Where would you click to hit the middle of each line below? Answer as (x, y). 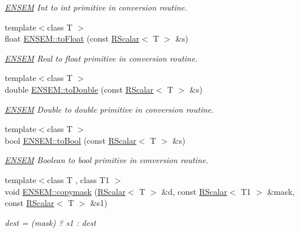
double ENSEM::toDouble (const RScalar (79, 89)
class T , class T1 (78, 179)
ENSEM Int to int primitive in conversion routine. (96, 7)
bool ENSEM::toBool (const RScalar (71, 140)
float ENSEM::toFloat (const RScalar (72, 38)
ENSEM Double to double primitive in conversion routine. (109, 109)
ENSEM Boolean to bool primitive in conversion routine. (107, 160)
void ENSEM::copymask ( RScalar (65, 191)
